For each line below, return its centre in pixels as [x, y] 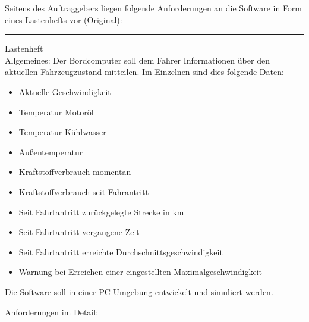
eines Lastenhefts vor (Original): [64, 19]
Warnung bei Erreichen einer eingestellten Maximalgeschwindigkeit [141, 272]
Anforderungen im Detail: [52, 312]
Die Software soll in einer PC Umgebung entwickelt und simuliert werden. [139, 291]
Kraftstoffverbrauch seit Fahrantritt [84, 191]
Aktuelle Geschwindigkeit [65, 91]
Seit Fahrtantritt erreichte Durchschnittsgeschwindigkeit [121, 251]
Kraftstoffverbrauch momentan [75, 172]
